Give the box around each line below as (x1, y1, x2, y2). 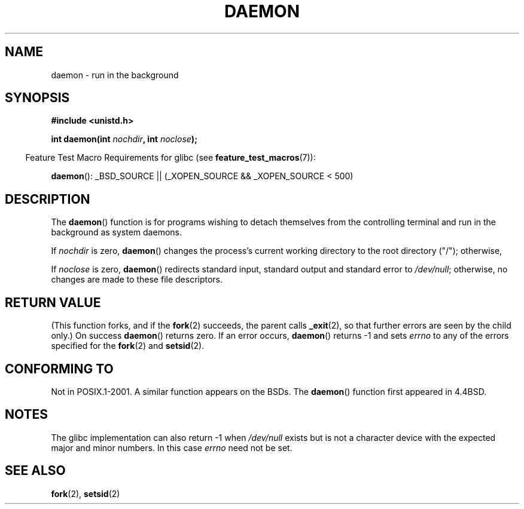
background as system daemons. (51, 227, 182, 238)
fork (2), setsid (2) (51, 488, 120, 499)
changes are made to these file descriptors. (51, 274, 223, 285)
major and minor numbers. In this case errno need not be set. (51, 442, 293, 453)
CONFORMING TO (5, 361, 114, 376)
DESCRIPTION (5, 191, 90, 207)
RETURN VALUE (5, 295, 101, 310)
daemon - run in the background (51, 69, 179, 80)
